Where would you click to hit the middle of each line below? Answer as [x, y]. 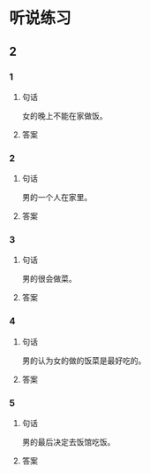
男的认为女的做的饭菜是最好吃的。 [84, 361]
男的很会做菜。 [49, 279]
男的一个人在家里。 [57, 198]
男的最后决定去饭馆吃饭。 [68, 442]
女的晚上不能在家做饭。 [64, 115]
